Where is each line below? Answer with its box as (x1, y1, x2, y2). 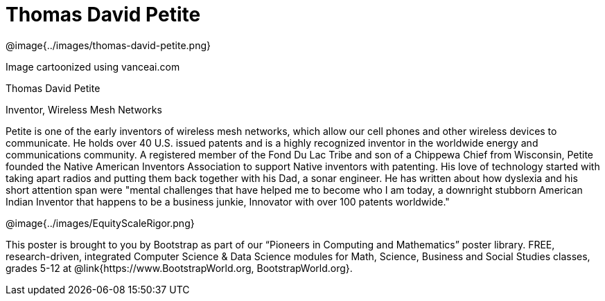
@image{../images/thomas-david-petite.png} (6, 39, 211, 51)
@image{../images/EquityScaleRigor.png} (6, 217, 195, 229)
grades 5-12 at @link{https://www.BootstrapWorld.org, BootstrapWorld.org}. (6, 262, 353, 274)
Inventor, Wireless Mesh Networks (6, 103, 162, 116)
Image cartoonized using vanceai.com (6, 60, 180, 73)
